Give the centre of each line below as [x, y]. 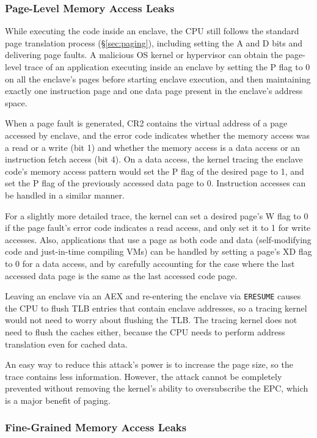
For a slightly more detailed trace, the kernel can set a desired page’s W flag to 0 [157, 215]
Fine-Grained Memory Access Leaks [96, 427]
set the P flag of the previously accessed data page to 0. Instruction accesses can [155, 183]
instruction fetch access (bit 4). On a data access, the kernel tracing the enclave [154, 159]
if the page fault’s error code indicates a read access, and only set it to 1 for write [158, 228]
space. [16, 102]
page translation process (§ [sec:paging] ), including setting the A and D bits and [154, 42]
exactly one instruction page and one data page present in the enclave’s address [154, 91]
